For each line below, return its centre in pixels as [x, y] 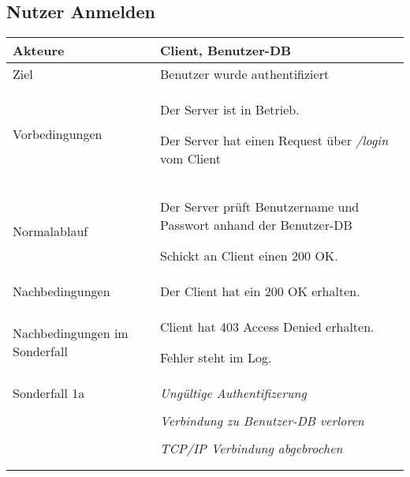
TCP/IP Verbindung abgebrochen [251, 449]
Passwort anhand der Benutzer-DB [256, 225]
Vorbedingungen [58, 134]
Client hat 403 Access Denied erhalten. [267, 327]
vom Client [190, 159]
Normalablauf [50, 231]
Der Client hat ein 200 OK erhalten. [260, 291]
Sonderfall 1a [49, 393]
